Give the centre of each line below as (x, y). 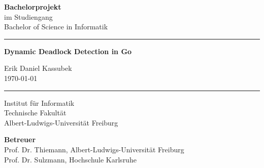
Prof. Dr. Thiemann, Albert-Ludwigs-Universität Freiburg (94, 149)
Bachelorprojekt (33, 7)
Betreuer (20, 139)
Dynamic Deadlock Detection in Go (68, 51)
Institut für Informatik (39, 102)
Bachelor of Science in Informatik (56, 27)
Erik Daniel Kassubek (38, 68)
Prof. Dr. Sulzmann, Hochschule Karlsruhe (70, 159)
